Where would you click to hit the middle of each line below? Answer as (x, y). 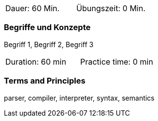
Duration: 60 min (36, 61)
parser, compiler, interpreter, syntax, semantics (79, 98)
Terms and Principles (45, 81)
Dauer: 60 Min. (33, 8)
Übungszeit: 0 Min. (111, 8)
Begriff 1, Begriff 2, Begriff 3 (49, 44)
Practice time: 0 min (116, 61)
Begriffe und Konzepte (47, 27)
